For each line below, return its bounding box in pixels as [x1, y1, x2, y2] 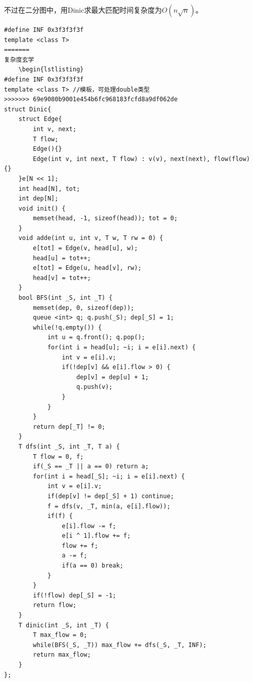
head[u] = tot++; [33, 254, 91, 262]
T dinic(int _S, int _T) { [18, 621, 109, 629]
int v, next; [33, 125, 77, 133]
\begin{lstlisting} [18, 66, 84, 73]
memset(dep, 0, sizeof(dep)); [33, 304, 134, 311]
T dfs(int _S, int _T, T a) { [18, 443, 120, 450]
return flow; [33, 601, 77, 609]
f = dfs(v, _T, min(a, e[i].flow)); [47, 502, 171, 510]
